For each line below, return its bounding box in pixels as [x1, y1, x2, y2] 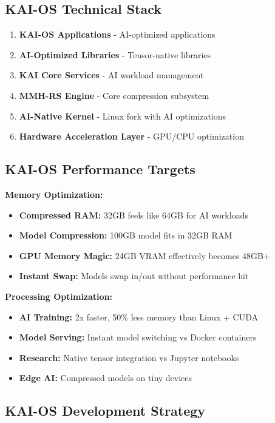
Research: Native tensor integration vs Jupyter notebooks [19, 351, 239, 364]
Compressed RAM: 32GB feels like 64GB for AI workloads [19, 208, 248, 221]
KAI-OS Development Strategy [5, 401, 206, 420]
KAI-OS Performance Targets [5, 160, 195, 178]
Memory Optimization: [5, 188, 103, 200]
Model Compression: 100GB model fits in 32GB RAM [19, 229, 233, 242]
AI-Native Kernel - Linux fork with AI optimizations [19, 109, 226, 122]
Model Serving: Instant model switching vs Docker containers [19, 331, 257, 343]
